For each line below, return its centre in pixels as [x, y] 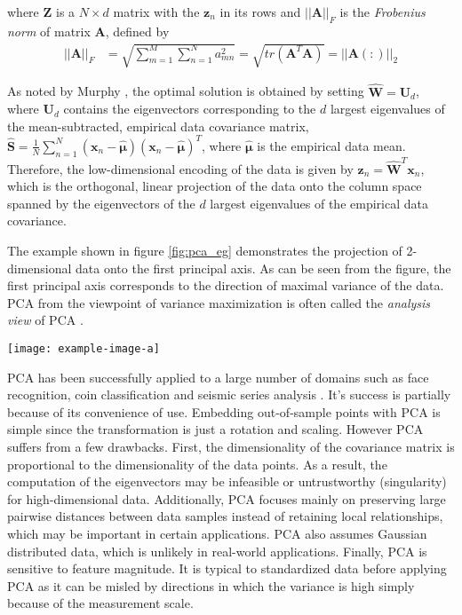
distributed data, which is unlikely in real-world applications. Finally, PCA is [217, 551]
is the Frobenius [382, 12]
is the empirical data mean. [331, 145]
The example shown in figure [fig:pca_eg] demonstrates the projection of [205, 251]
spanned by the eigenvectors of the [101, 203]
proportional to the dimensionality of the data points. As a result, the [197, 464]
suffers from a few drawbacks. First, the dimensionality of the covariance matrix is [231, 447]
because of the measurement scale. [100, 603]
